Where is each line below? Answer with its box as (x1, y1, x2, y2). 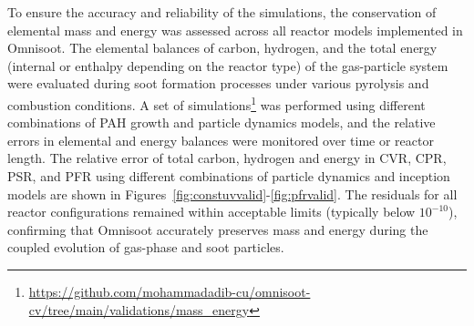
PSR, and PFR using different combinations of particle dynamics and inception (7, 167, 450, 185)
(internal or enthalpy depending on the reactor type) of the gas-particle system (7, 56, 448, 75)
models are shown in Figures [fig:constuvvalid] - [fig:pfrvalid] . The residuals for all (7, 184, 458, 203)
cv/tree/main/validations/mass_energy (28, 300, 250, 319)
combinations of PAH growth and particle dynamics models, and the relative (7, 113, 436, 132)
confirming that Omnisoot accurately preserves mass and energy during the (7, 219, 428, 239)
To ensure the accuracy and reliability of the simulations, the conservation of (7, 3, 437, 21)
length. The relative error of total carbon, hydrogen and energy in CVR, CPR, (7, 148, 447, 168)
